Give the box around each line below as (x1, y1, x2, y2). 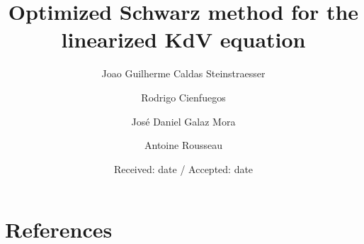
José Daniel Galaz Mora (131, 113, 236, 128)
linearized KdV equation (61, 25, 306, 54)
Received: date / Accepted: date (113, 161, 254, 176)
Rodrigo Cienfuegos (141, 89, 226, 104)
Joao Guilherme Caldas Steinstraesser (101, 66, 266, 81)
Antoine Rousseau (144, 138, 222, 152)
